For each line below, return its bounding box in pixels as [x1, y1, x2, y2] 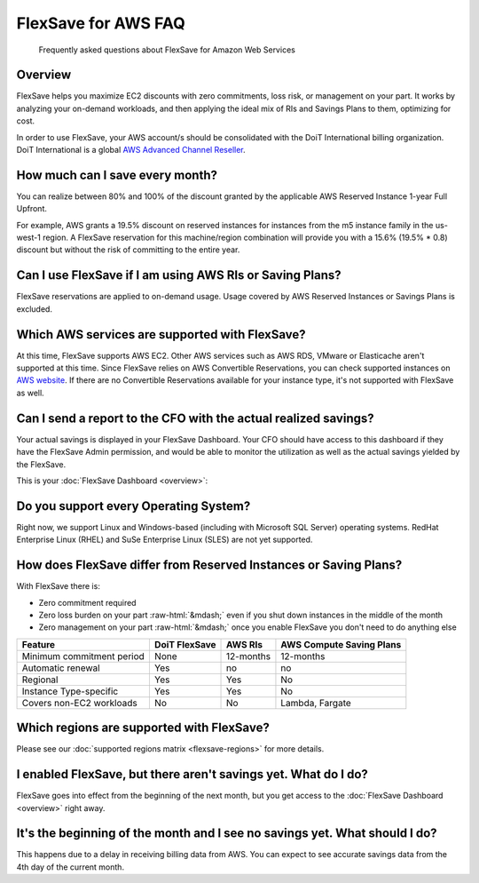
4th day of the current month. [16, 862, 124, 872]
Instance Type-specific [21, 685, 119, 697]
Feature [21, 638, 56, 650]
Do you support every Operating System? [16, 498, 251, 513]
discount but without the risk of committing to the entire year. [16, 244, 240, 255]
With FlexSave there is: [16, 581, 101, 592]
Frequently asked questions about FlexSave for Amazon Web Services [38, 44, 296, 55]
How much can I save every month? [16, 167, 217, 182]
